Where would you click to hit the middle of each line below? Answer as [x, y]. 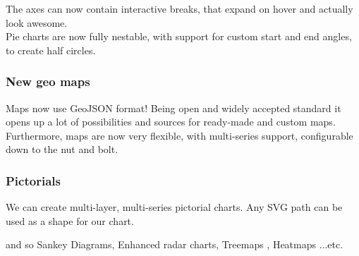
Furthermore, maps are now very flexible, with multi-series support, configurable [179, 135]
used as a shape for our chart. [70, 220]
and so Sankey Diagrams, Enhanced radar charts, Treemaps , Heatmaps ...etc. [175, 244]
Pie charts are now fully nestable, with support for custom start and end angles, [179, 36]
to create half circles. [51, 50]
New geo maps [48, 81]
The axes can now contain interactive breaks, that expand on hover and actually [179, 8]
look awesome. [37, 22]
